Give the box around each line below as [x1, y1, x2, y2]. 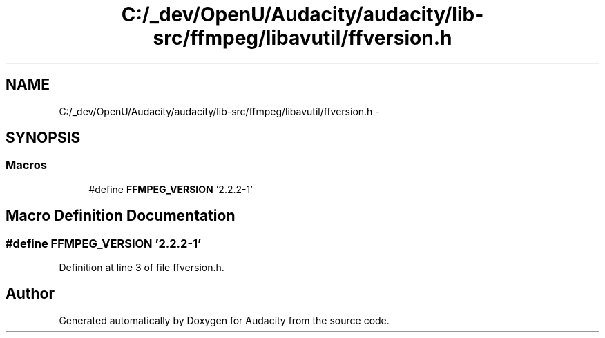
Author [6, 285, 55, 303]
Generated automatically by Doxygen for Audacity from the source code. [59, 314, 390, 326]
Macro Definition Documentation [6, 207, 236, 225]
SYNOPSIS [6, 129, 81, 147]
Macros [6, 158, 47, 172]
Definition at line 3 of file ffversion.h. [59, 261, 224, 274]
